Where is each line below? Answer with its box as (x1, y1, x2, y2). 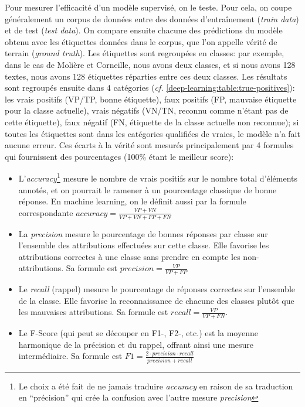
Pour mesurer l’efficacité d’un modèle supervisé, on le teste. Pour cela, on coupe (5, 1, 292, 13)
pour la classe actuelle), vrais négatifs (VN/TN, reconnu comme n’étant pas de (5, 104, 289, 117)
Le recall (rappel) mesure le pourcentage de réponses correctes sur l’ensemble (18, 283, 295, 295)
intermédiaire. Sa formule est (18, 350, 123, 362)
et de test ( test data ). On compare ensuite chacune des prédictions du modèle (5, 24, 283, 36)
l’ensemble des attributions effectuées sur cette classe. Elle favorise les (18, 239, 269, 251)
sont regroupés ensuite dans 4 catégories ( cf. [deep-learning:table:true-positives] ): (5, 81, 295, 94)
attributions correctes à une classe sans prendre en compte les (18, 250, 240, 262)
